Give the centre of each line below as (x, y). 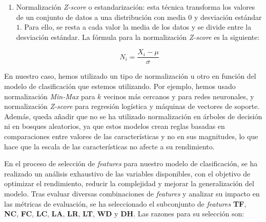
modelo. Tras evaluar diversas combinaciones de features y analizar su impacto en (132, 193)
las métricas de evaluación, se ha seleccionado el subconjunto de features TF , (125, 203)
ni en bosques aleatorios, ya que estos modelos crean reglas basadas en (115, 126)
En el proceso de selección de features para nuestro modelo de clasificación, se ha (131, 163)
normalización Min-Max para (50, 96)
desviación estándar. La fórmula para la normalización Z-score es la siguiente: (138, 37)
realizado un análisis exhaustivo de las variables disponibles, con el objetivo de (127, 173)
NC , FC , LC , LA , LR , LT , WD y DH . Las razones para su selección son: (124, 214)
